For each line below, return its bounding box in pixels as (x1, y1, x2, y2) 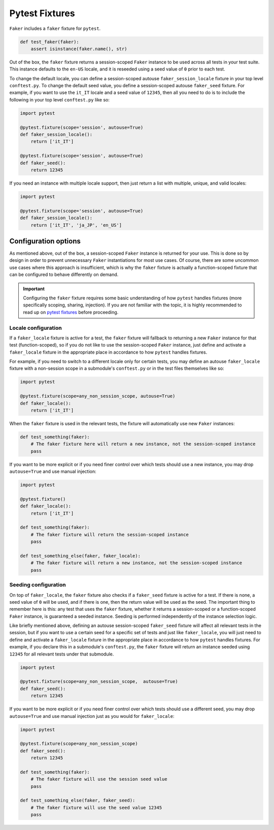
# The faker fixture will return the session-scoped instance (30, 532, 189, 537)
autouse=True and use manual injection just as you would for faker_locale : (9, 713, 175, 719)
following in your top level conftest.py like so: (9, 96, 110, 102)
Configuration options (9, 236, 81, 246)
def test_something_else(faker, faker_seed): (20, 798, 135, 804)
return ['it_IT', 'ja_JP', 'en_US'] (30, 222, 122, 228)
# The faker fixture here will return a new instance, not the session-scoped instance (30, 441, 256, 447)
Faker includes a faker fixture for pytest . (9, 25, 101, 31)
